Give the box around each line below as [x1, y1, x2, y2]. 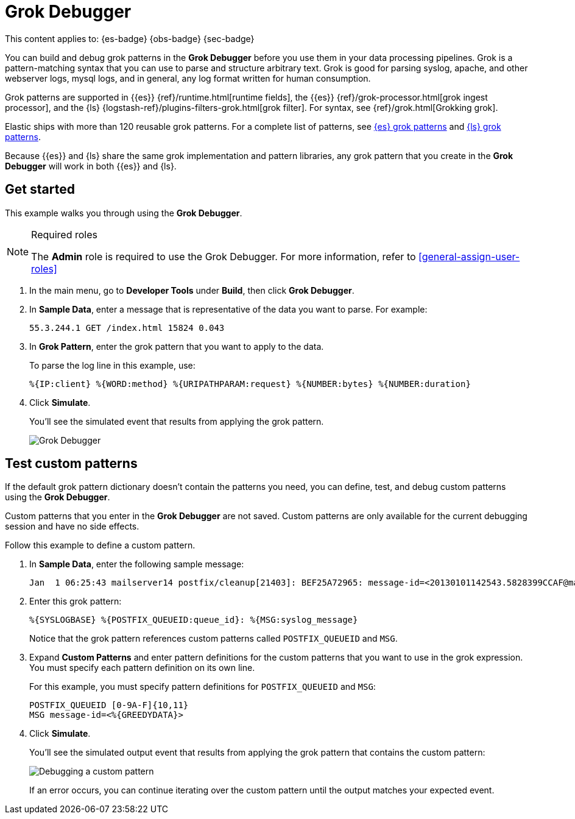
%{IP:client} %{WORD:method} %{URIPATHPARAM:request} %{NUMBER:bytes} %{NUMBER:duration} [29, 378, 471, 389]
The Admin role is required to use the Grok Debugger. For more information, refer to [31, 250, 416, 263]
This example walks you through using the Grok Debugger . [5, 207, 242, 218]
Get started [5, 182, 75, 197]
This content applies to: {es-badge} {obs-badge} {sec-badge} [5, 33, 255, 44]
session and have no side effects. [5, 521, 139, 532]
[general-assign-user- [418, 250, 520, 263]
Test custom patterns [5, 456, 138, 472]
